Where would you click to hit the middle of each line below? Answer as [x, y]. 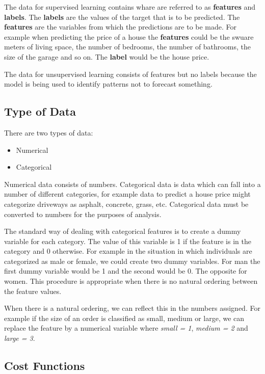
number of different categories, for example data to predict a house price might [127, 194]
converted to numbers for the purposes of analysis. [83, 214]
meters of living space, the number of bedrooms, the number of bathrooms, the [127, 47]
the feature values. [33, 291]
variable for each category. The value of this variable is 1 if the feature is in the [128, 241]
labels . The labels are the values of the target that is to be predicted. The [122, 17]
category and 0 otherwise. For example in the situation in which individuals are [128, 251]
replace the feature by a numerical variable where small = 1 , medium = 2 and [126, 328]
